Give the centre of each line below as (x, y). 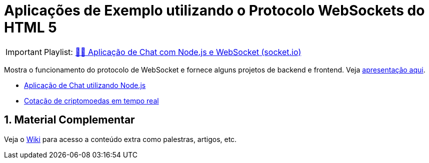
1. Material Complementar (69, 120)
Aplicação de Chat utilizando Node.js (85, 85)
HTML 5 (30, 27)
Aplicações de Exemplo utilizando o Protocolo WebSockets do (214, 10)
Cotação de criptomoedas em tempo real (91, 100)
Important (24, 52)
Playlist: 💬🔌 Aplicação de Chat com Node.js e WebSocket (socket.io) (172, 52)
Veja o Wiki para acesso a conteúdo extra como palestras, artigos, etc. (120, 139)
